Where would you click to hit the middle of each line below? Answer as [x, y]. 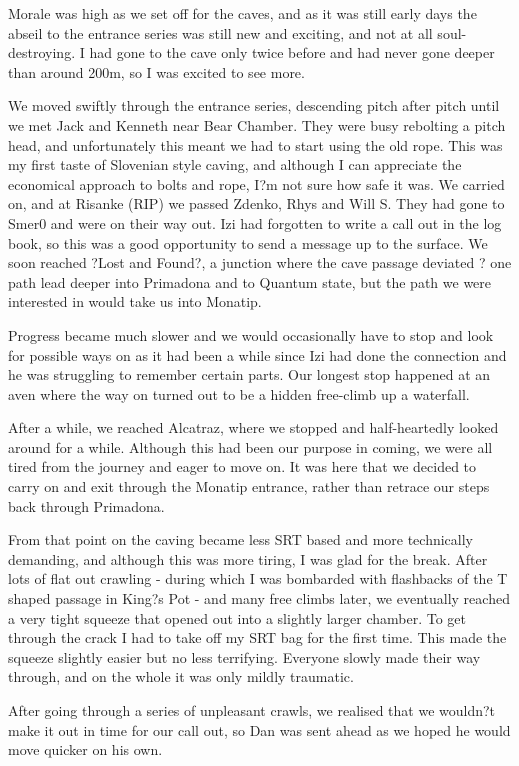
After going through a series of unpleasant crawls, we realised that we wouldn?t [252, 710]
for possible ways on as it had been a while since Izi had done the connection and [257, 354]
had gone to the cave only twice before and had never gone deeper [292, 52]
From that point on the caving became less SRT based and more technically [241, 539]
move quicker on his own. [85, 749]
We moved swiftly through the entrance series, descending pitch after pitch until [254, 105]
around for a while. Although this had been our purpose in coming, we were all [250, 446]
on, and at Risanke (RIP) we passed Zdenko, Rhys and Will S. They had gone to [256, 203]
